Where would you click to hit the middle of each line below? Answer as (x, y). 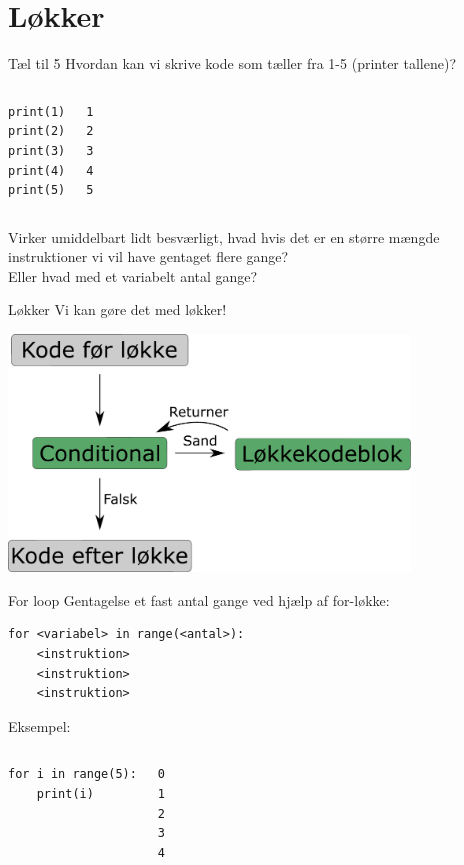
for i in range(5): (72, 774)
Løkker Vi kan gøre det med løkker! (117, 309)
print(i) (65, 794)
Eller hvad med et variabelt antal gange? (133, 275)
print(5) (37, 190)
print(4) (37, 170)
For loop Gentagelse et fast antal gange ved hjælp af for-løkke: (199, 599)
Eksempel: (39, 725)
